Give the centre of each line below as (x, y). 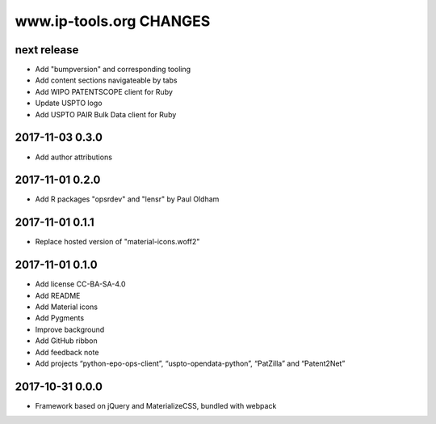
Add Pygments (60, 318)
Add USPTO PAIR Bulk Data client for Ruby (106, 114)
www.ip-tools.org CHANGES (113, 21)
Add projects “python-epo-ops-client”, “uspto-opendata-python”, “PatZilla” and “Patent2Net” (190, 363)
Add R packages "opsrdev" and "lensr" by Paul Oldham (127, 199)
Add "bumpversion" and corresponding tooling (113, 70)
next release (47, 50)
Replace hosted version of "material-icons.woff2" (117, 242)
